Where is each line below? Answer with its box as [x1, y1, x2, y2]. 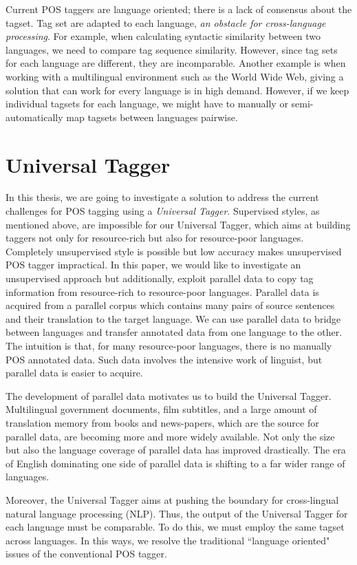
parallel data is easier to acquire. [6, 365, 143, 380]
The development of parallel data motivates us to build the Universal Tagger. [6, 388, 332, 403]
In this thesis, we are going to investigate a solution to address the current [6, 190, 319, 204]
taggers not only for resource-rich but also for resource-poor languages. [6, 231, 304, 245]
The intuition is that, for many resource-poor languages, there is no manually [6, 339, 332, 352]
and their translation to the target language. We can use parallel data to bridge [6, 311, 341, 326]
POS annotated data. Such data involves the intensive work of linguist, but [6, 352, 323, 366]
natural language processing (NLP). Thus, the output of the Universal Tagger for [6, 506, 348, 520]
